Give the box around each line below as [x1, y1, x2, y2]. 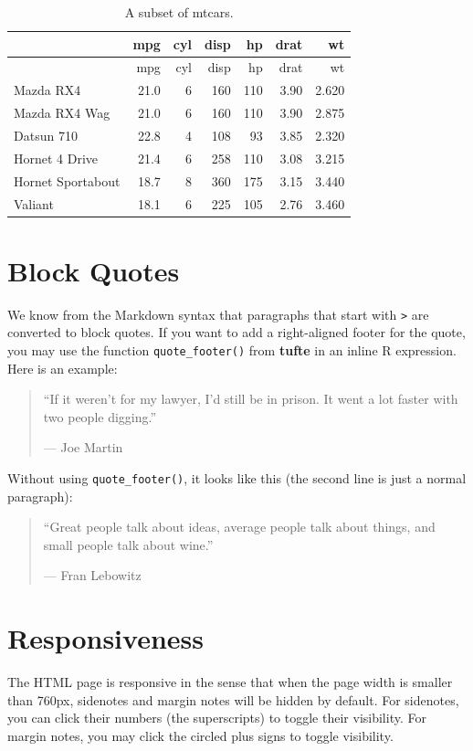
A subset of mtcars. [124, 3, 234, 21]
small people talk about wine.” [43, 534, 214, 554]
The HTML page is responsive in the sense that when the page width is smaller [7, 672, 453, 692]
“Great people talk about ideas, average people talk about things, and [43, 517, 436, 536]
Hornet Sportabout [14, 171, 121, 190]
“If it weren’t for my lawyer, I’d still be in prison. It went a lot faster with [43, 389, 458, 408]
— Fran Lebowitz [43, 566, 142, 585]
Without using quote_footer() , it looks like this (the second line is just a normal [7, 469, 467, 487]
